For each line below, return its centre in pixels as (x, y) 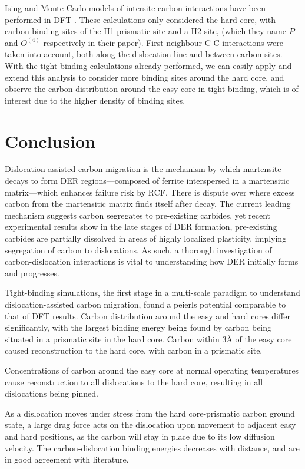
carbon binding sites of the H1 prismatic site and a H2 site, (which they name (146, 31)
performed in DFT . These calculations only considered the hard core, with (140, 19)
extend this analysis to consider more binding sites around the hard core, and (145, 77)
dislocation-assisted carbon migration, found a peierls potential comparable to (145, 304)
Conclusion (50, 141)
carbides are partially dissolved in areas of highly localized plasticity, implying (146, 238)
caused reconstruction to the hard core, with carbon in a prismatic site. (134, 350)
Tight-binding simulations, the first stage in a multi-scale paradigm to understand (152, 293)
